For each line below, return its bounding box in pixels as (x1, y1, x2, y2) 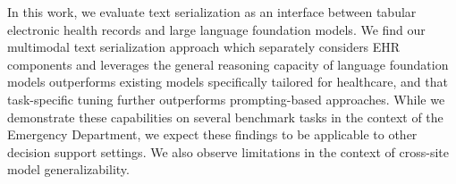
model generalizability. (7, 160, 130, 179)
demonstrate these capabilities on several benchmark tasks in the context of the (7, 107, 443, 126)
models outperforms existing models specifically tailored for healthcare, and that (7, 72, 448, 91)
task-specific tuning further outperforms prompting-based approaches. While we (7, 89, 445, 108)
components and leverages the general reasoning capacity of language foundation (7, 54, 449, 73)
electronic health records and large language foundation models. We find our (7, 20, 426, 38)
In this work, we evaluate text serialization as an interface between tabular (7, 3, 417, 21)
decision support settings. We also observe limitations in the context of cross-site (7, 142, 449, 161)
